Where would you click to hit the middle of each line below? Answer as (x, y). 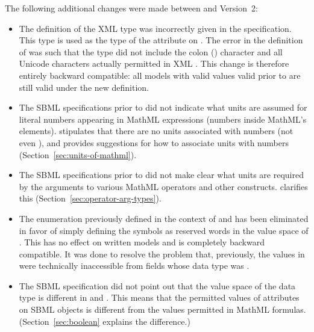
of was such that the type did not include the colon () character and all (151, 51)
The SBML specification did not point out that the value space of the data (157, 285)
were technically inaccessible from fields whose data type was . (134, 266)
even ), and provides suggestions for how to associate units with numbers (154, 142)
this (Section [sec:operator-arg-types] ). (90, 198)
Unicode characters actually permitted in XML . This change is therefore (154, 63)
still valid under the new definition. (84, 87)
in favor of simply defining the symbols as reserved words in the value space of (164, 230)
